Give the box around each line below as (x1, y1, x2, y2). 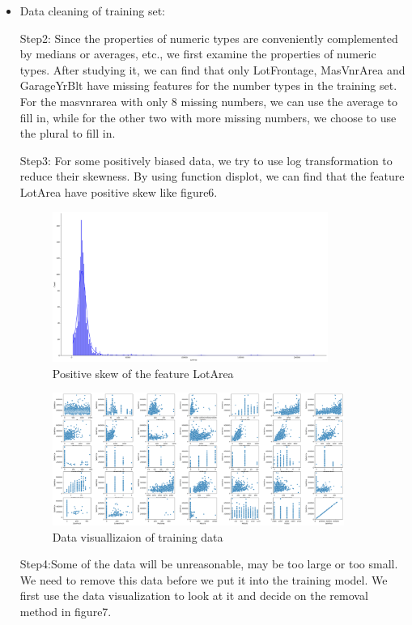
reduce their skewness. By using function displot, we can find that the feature (19, 168, 405, 185)
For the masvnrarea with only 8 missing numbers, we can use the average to (19, 92, 398, 109)
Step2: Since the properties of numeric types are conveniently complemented (19, 29, 398, 46)
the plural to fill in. (19, 125, 116, 142)
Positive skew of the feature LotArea (52, 364, 234, 381)
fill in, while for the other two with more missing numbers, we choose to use (19, 108, 397, 125)
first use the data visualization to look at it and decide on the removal (19, 587, 368, 604)
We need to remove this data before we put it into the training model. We (19, 571, 388, 588)
